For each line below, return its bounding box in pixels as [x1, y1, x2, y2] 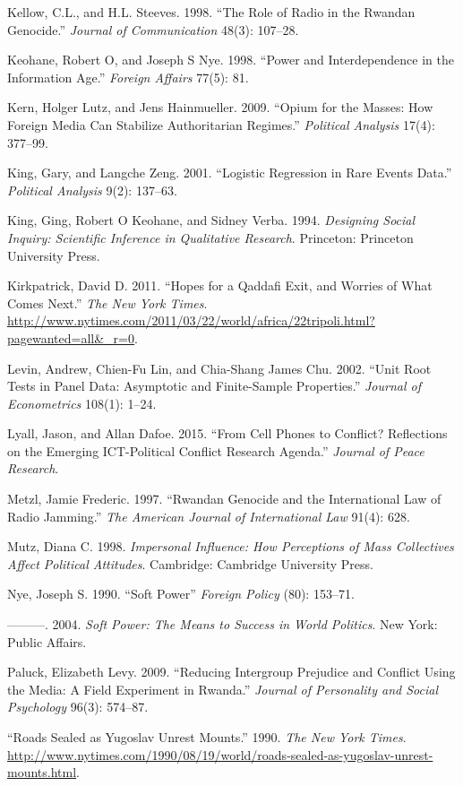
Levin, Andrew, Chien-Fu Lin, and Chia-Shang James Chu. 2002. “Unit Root [7, 358, 432, 377]
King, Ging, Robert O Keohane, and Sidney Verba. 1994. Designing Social [7, 211, 416, 229]
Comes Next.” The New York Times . [7, 293, 208, 312]
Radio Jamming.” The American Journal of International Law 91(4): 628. [7, 506, 410, 525]
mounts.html [7, 763, 77, 782]
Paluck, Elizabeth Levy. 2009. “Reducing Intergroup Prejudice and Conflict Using [7, 662, 456, 681]
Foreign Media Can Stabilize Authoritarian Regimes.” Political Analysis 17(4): [7, 115, 435, 134]
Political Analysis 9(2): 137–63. [7, 180, 177, 199]
